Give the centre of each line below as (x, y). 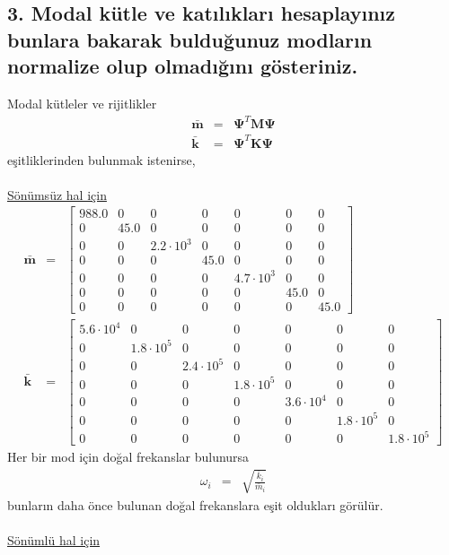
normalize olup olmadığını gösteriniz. (183, 66)
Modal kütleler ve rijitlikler (82, 103)
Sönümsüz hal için (57, 194)
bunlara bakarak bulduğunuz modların (190, 39)
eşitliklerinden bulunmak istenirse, (101, 159)
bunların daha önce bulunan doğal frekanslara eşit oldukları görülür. (195, 504)
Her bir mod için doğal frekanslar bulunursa (128, 457)
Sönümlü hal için (54, 539)
